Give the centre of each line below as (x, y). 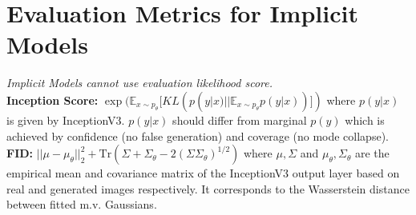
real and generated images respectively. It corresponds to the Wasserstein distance (208, 188)
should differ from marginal (240, 119)
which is (365, 119)
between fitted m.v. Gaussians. (82, 204)
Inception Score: (53, 100)
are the (372, 153)
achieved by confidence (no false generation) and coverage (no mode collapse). (198, 135)
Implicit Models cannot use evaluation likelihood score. (139, 83)
